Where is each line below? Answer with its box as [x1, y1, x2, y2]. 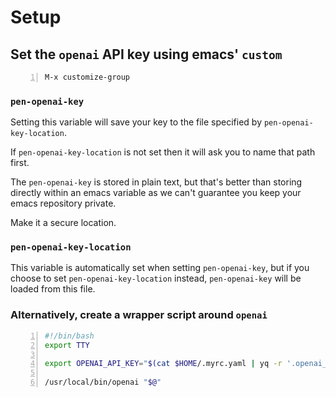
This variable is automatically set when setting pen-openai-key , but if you [10, 262, 310, 274]
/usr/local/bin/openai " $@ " [44, 377, 162, 388]
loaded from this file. [10, 283, 96, 295]
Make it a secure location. [10, 217, 117, 229]
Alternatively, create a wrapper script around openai [10, 308, 268, 322]
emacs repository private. [10, 197, 117, 210]
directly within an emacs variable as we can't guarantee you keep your [10, 187, 302, 199]
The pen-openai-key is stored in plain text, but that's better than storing [10, 176, 303, 188]
